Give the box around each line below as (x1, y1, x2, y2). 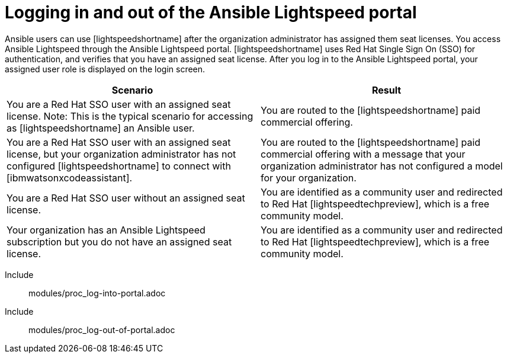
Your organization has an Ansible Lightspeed (7, 223, 206, 236)
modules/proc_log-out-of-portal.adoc (28, 324, 175, 335)
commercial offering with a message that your (261, 148, 466, 160)
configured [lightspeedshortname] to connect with (7, 159, 231, 172)
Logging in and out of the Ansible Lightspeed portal (5, 2, 417, 23)
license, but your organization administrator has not (7, 148, 236, 160)
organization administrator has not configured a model (261, 159, 503, 172)
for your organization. (261, 171, 357, 184)
